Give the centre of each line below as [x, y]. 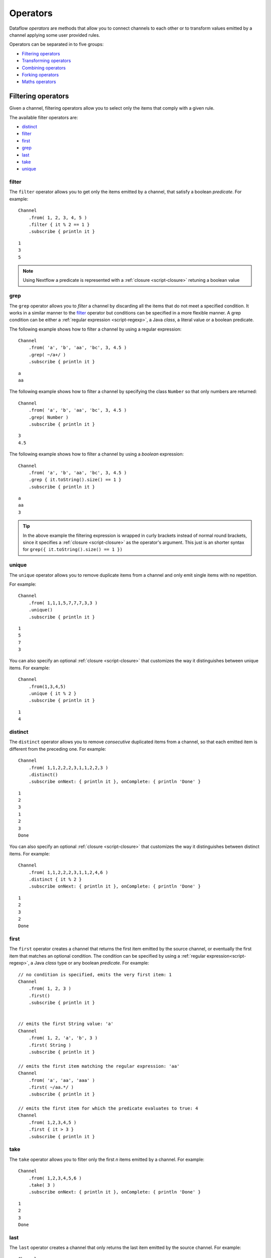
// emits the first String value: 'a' [66, 1024]
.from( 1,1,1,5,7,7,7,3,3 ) [63, 603]
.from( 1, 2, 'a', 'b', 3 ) [63, 1038]
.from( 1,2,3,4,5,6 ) [55, 1178]
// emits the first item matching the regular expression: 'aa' [99, 1066]
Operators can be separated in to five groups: [56, 44]
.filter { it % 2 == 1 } [59, 225]
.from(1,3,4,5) [47, 686]
